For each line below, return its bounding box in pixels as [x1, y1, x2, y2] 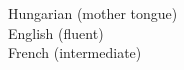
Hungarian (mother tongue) [8, 3, 178, 23]
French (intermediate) [8, 42, 142, 63]
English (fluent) [8, 22, 104, 43]
